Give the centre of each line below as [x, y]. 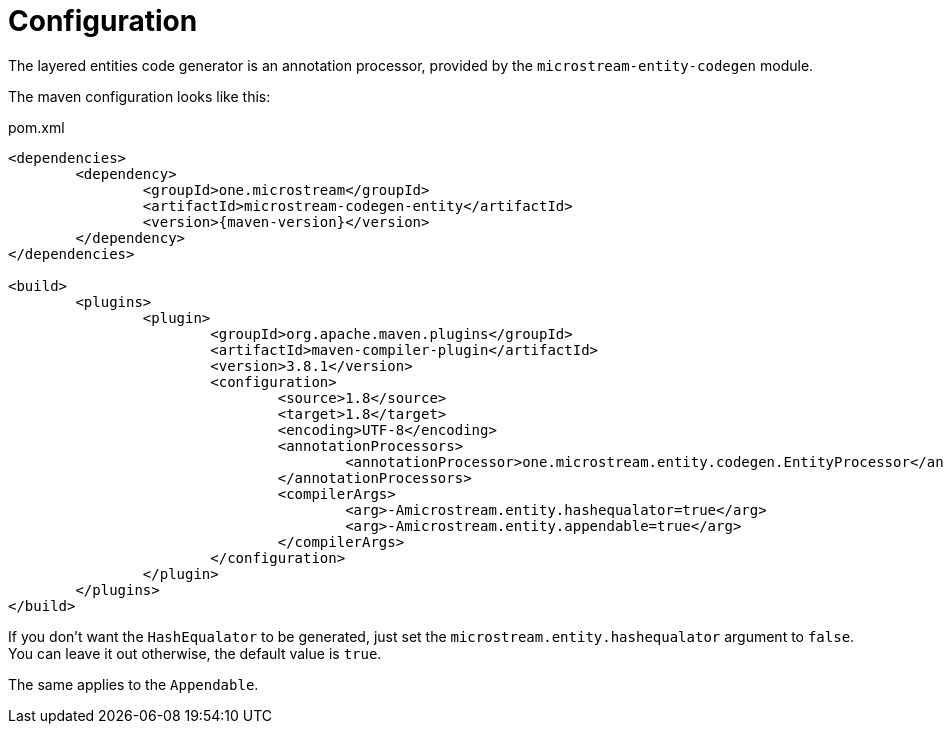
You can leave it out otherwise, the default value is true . [195, 653]
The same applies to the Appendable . [133, 684]
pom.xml [36, 127]
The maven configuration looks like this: [139, 96]
